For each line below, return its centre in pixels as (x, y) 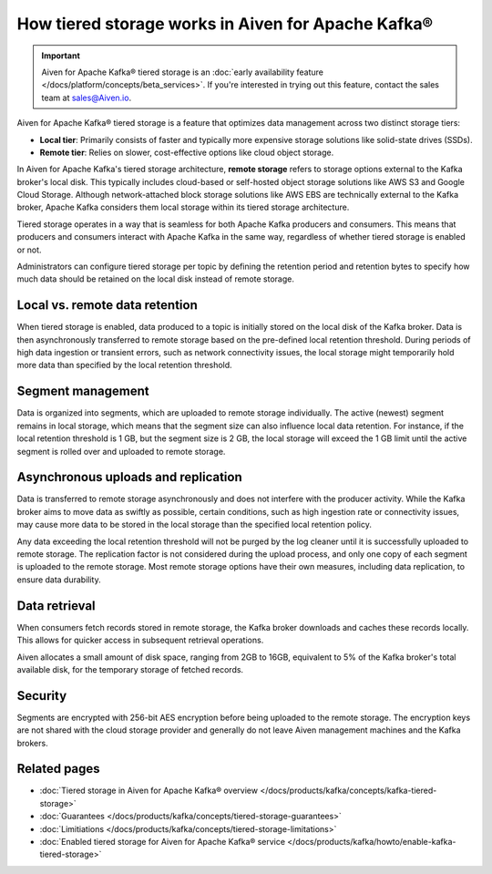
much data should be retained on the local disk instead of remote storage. (156, 279)
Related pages (58, 769)
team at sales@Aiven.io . (87, 98)
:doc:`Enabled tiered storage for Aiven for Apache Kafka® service (163, 842)
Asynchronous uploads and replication (130, 477)
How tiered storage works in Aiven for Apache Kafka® (225, 24)
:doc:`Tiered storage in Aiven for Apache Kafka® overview (149, 791)
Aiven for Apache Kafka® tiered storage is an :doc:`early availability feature (182, 72)
